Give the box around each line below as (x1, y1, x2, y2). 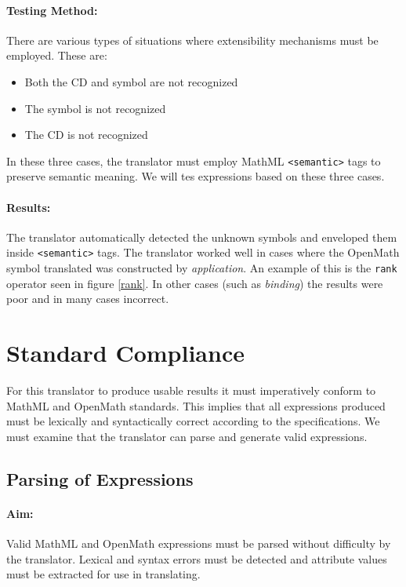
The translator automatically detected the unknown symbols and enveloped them (6, 228, 397, 245)
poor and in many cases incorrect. (6, 290, 169, 307)
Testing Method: (6, 2, 98, 18)
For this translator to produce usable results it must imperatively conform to (6, 382, 376, 399)
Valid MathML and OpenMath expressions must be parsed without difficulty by (6, 534, 391, 551)
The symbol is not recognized (24, 100, 166, 116)
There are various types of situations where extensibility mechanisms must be (6, 31, 379, 48)
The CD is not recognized (24, 126, 148, 143)
